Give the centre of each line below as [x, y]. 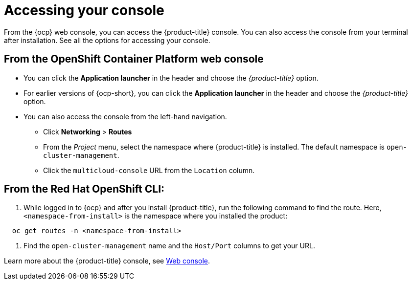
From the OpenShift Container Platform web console [134, 59]
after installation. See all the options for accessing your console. [107, 40]
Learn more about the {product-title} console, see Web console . [107, 261]
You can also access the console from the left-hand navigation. [125, 116]
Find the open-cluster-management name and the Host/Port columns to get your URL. [169, 246]
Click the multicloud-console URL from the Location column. [149, 170]
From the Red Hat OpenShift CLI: [84, 189]
